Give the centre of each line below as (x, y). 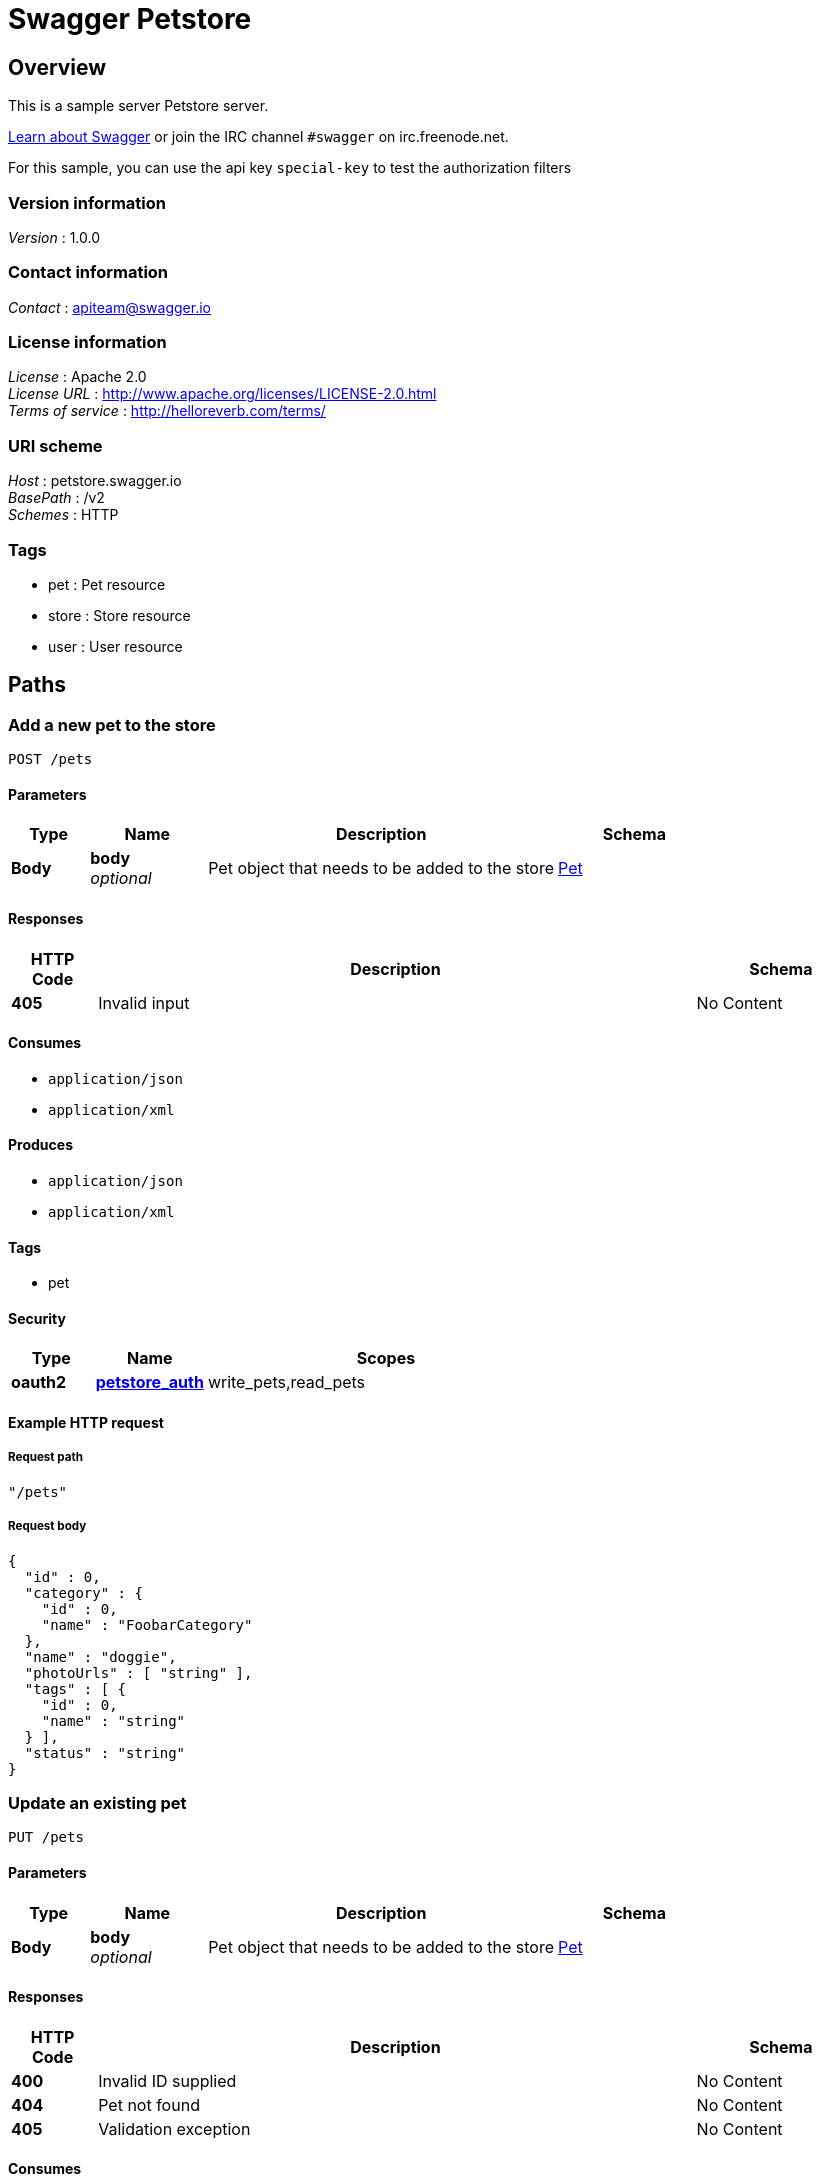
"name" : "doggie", (100, 1656)
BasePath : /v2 (56, 498)
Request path (46, 1457)
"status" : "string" (105, 1752)
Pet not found (149, 2104)
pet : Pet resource (107, 584)
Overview (57, 67)
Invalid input (144, 1002)
